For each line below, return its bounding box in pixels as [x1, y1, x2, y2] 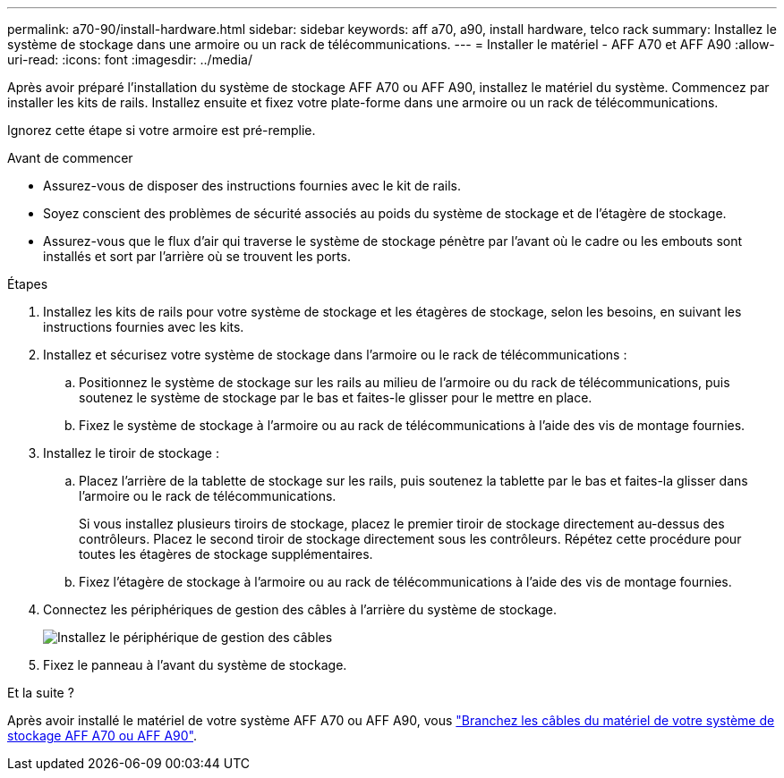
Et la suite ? [7, 685, 74, 700]
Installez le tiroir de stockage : [43, 445, 219, 461]
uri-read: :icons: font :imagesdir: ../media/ [7, 52, 252, 67]
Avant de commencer [7, 150, 133, 165]
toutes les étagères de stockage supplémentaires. [79, 546, 373, 562]
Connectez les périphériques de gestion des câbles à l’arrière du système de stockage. [43, 602, 557, 617]
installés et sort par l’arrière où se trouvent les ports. [43, 249, 351, 264]
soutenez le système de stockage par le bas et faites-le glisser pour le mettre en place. [79, 390, 592, 405]
